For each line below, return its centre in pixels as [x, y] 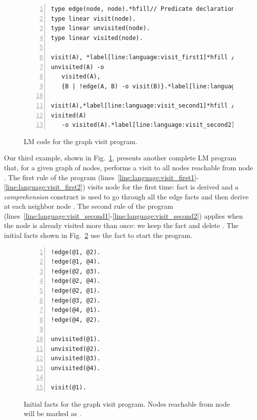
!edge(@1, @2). [76, 252]
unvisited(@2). [76, 349]
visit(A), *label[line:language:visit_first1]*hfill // [145, 57]
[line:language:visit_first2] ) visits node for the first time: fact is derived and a [121, 187]
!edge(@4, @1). [76, 310]
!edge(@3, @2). [76, 300]
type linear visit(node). [93, 19]
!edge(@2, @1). [76, 291]
